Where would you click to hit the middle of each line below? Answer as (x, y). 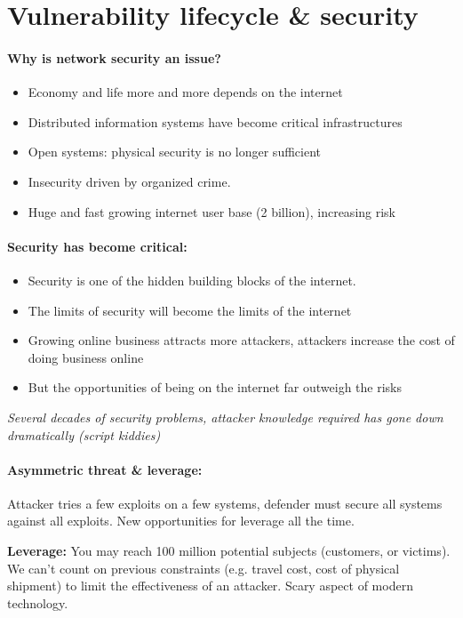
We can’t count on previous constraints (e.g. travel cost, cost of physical (204, 568)
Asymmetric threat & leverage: (105, 469)
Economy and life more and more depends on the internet (185, 92)
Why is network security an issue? (114, 57)
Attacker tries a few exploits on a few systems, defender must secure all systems (225, 503)
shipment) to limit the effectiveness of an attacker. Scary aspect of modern (210, 586)
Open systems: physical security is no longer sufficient (174, 152)
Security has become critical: (97, 246)
